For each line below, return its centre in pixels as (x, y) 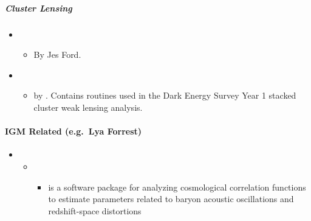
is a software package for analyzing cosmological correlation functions (177, 187)
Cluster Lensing (39, 8)
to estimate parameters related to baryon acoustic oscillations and (171, 199)
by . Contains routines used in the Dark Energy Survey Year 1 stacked (165, 95)
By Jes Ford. (57, 54)
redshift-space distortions (95, 210)
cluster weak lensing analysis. (88, 107)
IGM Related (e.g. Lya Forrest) (73, 131)
